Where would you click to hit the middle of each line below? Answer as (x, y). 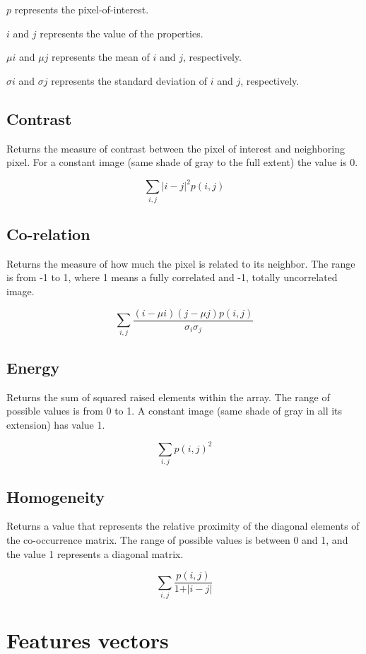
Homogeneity (55, 496)
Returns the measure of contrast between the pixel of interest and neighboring (176, 148)
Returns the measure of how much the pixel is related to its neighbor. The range (181, 263)
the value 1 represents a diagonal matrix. (95, 553)
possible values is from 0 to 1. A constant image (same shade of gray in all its (175, 411)
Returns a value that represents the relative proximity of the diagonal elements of (183, 526)
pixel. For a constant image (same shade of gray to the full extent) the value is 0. (182, 162)
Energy (33, 367)
